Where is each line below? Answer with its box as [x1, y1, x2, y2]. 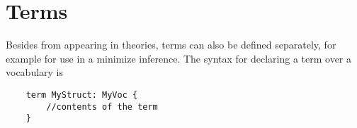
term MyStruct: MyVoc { [25, 89, 138, 100]
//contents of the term [46, 101, 158, 112]
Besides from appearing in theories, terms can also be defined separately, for [6, 37, 336, 52]
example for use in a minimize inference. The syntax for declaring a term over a [6, 51, 352, 65]
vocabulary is [6, 65, 64, 79]
